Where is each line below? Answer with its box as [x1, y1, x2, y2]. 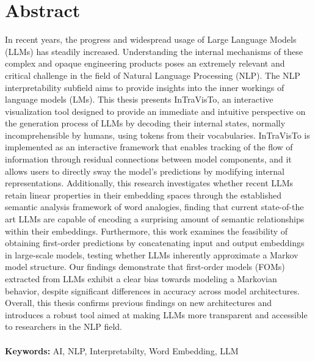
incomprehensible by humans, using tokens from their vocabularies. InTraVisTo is [5, 128, 310, 141]
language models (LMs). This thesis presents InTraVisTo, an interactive [5, 93, 273, 106]
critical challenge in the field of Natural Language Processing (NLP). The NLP [5, 68, 300, 81]
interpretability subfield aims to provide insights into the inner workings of [5, 81, 284, 93]
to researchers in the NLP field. [5, 320, 122, 333]
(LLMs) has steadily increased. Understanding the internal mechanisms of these [5, 45, 303, 57]
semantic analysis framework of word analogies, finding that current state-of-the [5, 200, 304, 213]
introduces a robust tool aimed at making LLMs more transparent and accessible [5, 308, 308, 321]
